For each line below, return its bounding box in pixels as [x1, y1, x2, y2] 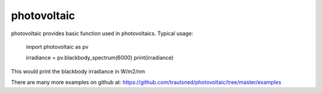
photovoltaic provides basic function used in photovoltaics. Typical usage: [11, 30, 194, 37]
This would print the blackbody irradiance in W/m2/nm [11, 67, 145, 75]
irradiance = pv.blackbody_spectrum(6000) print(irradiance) [26, 54, 174, 61]
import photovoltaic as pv [26, 43, 89, 50]
